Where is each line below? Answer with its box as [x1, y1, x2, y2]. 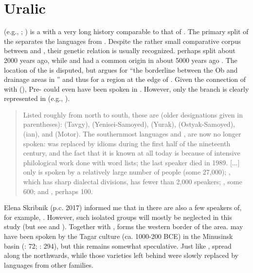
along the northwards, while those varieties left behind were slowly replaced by [4, 250, 238, 260]
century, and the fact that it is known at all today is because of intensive [23, 148, 240, 158]
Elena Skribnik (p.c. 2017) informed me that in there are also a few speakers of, [4, 202, 242, 213]
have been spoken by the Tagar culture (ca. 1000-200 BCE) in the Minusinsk [4, 231, 233, 241]
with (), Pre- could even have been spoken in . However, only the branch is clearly [4, 83, 249, 94]
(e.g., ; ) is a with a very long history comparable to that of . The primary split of [4, 26, 249, 37]
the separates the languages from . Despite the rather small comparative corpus [4, 36, 241, 46]
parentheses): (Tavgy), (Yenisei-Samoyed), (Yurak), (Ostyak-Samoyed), [23, 119, 235, 129]
